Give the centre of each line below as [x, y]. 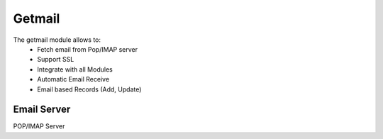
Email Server [42, 110]
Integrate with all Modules [75, 69]
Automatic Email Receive [73, 79]
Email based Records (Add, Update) [89, 89]
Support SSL [56, 60]
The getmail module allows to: [57, 40]
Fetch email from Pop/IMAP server [88, 49]
